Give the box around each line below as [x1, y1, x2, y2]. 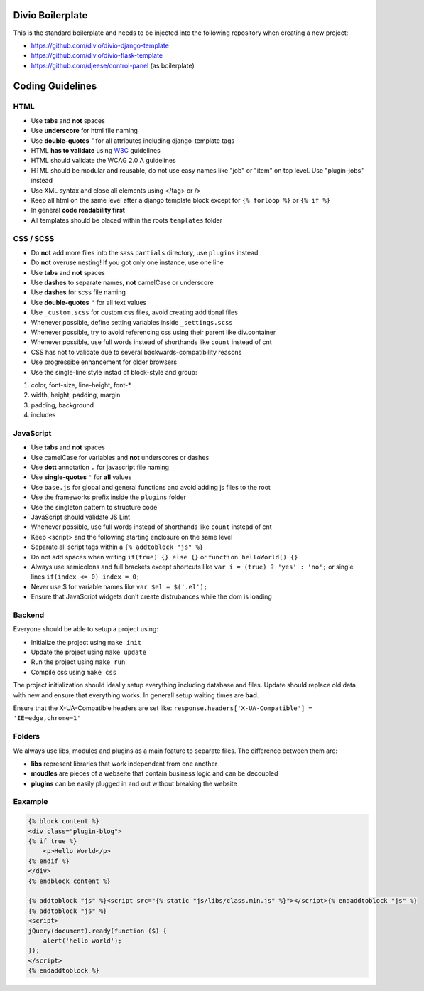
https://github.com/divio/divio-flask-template [31, 51, 163, 60]
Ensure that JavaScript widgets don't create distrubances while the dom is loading [31, 592, 273, 601]
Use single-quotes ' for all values [31, 473, 132, 481]
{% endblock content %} [28, 877, 112, 885]
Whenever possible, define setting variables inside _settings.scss [31, 318, 234, 326]
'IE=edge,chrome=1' [13, 714, 81, 722]
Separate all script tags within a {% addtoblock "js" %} [31, 542, 204, 551]
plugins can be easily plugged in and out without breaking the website [31, 779, 237, 788]
